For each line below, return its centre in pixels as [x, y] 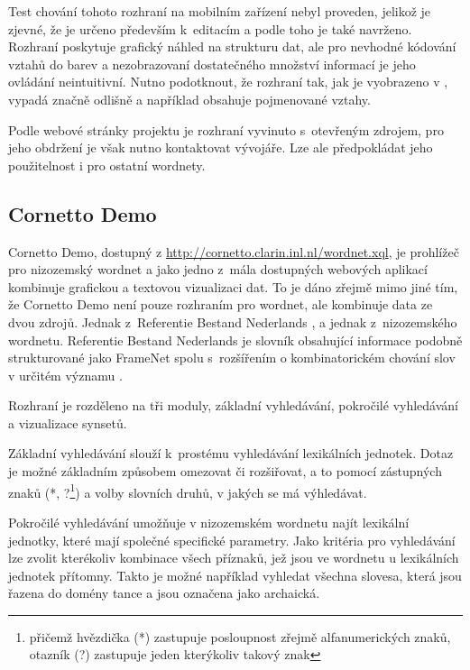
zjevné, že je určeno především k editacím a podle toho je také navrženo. [210, 28]
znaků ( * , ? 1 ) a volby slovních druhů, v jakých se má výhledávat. [188, 491]
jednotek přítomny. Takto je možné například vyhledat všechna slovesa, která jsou [235, 575]
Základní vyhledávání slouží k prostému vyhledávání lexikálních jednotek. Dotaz [231, 453]
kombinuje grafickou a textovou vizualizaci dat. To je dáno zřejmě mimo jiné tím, [233, 286]
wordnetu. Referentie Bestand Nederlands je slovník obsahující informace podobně [235, 340]
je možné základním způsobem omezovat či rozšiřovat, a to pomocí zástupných [225, 471]
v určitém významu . [65, 375]
